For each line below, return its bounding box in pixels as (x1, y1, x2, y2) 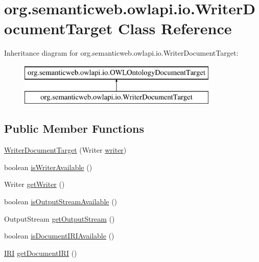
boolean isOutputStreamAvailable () (4, 196, 117, 207)
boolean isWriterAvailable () (4, 161, 92, 172)
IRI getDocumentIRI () (4, 247, 77, 258)
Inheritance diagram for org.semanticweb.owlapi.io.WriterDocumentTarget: (4, 47, 239, 58)
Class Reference (118, 18, 232, 39)
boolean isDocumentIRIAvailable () (4, 230, 114, 241)
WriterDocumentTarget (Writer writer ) (4, 145, 127, 155)
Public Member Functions (4, 121, 144, 136)
